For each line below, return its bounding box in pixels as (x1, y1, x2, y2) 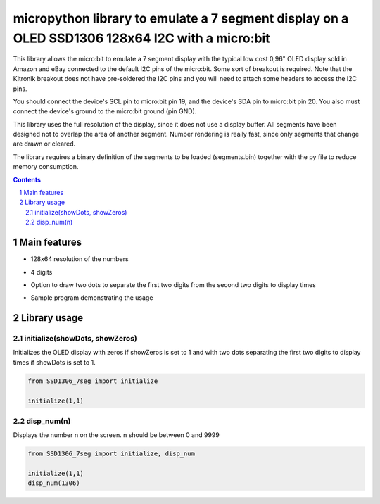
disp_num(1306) (27, 479, 80, 487)
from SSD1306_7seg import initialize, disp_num (27, 450, 195, 458)
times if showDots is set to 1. (13, 358, 96, 366)
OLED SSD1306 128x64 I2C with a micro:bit (13, 30, 270, 46)
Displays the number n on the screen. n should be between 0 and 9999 (13, 431, 220, 439)
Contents (13, 175, 42, 184)
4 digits (30, 267, 53, 276)
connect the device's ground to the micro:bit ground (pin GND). (13, 107, 197, 115)
